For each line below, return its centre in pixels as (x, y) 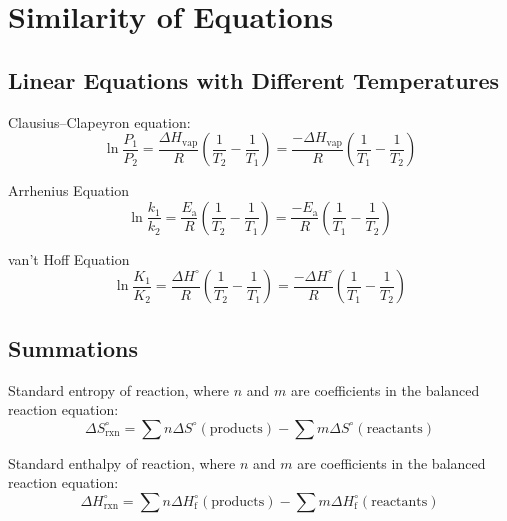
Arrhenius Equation (68, 190)
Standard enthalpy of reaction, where (122, 462)
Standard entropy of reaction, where (119, 389)
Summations (73, 347)
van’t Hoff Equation (69, 258)
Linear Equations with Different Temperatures (254, 79)
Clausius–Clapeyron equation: (99, 121)
